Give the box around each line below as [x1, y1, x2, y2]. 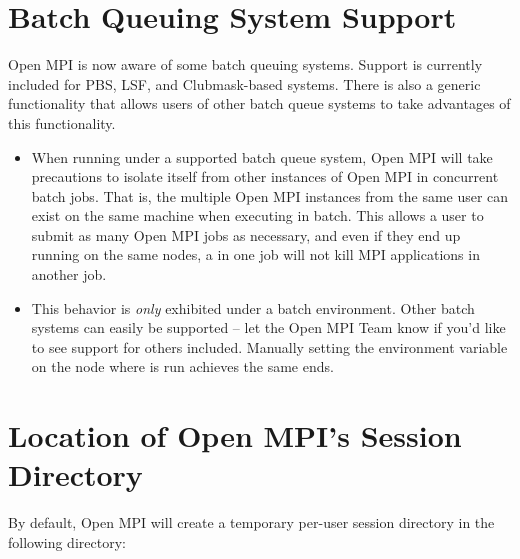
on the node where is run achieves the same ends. [31, 356, 334, 377]
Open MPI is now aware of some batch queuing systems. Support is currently [8, 54, 483, 75]
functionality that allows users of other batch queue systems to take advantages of [8, 93, 511, 114]
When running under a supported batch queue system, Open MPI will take [31, 146, 493, 167]
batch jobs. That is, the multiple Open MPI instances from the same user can [31, 185, 509, 206]
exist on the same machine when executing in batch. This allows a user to [31, 205, 484, 226]
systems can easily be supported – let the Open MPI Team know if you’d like [31, 317, 506, 338]
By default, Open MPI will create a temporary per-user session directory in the [8, 512, 495, 533]
